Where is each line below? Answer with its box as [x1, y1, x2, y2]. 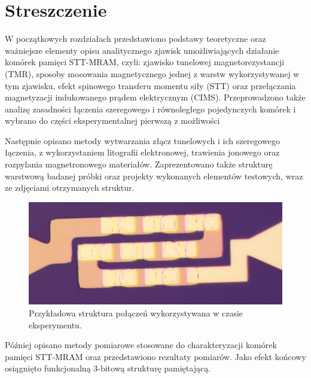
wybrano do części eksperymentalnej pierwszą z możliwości [5, 114, 220, 127]
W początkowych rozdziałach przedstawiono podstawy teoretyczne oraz [5, 32, 266, 45]
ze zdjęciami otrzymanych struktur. [5, 181, 135, 194]
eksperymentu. [29, 318, 82, 331]
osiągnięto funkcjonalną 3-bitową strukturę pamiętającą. [5, 362, 211, 374]
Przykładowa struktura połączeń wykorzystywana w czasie [29, 307, 243, 319]
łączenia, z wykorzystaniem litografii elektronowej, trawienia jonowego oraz [5, 146, 280, 158]
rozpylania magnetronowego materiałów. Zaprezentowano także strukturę [5, 158, 273, 170]
